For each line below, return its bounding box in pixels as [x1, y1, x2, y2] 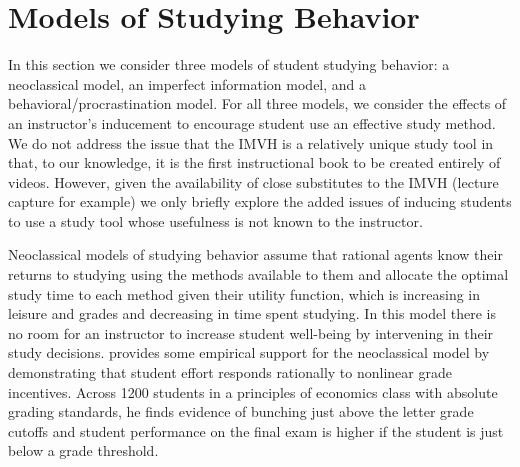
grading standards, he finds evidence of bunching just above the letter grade [8, 401, 474, 422]
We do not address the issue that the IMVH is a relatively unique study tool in [8, 132, 494, 153]
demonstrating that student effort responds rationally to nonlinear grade [8, 362, 452, 383]
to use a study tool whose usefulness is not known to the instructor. [8, 210, 423, 231]
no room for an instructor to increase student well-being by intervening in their [8, 322, 494, 343]
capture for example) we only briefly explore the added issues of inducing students [8, 191, 512, 212]
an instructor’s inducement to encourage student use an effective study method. [8, 112, 496, 133]
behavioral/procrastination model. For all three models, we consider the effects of [8, 93, 507, 114]
